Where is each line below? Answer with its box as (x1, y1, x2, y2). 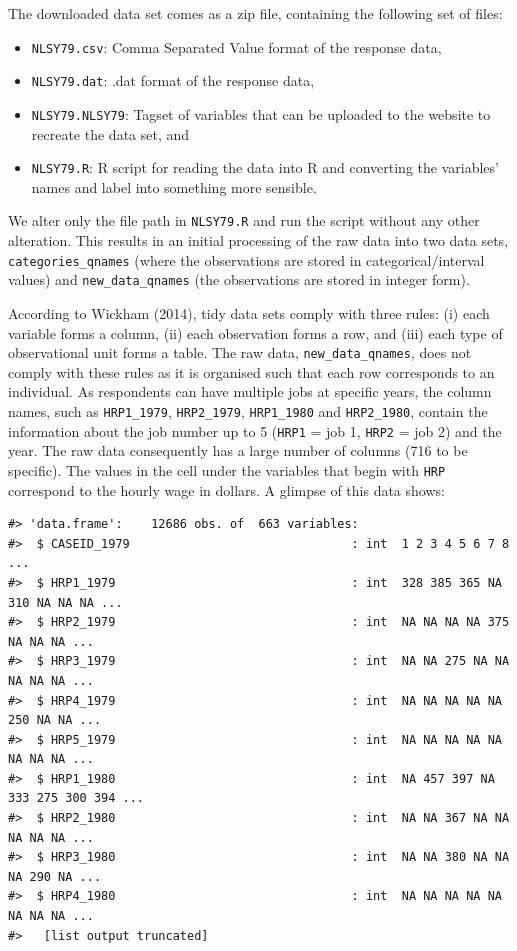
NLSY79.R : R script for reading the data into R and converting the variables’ (31, 157, 499, 178)
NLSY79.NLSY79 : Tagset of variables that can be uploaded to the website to (31, 103, 491, 124)
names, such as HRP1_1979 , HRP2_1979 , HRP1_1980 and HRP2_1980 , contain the (8, 401, 488, 421)
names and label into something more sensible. (31, 176, 317, 197)
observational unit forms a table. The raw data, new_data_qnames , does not (8, 342, 472, 363)
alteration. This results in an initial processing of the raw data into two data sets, (8, 230, 509, 251)
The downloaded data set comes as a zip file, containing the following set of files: (8, 3, 503, 23)
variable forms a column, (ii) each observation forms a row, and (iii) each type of (8, 322, 503, 343)
